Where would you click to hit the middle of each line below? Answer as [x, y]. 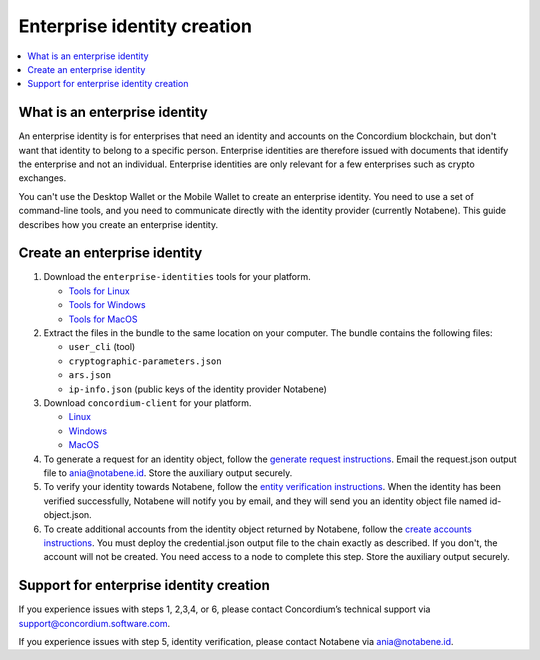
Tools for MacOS [103, 319]
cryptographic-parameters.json [145, 361]
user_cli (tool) [102, 347]
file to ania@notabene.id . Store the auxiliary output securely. [168, 472]
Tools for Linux [99, 291]
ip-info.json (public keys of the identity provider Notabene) [197, 389]
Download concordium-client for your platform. [147, 403]
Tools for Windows [107, 305]
